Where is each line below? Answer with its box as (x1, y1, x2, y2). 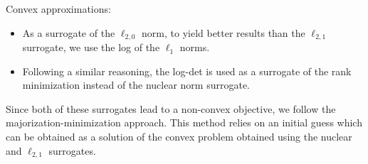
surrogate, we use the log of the (22, 40, 160, 55)
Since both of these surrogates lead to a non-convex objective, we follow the (6, 101, 336, 116)
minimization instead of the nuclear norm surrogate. (22, 77, 251, 92)
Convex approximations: (6, 1, 111, 16)
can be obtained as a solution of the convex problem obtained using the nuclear (6, 129, 352, 144)
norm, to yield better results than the (142, 25, 305, 40)
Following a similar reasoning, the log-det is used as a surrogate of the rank (22, 63, 352, 78)
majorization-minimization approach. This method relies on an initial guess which (6, 115, 362, 130)
